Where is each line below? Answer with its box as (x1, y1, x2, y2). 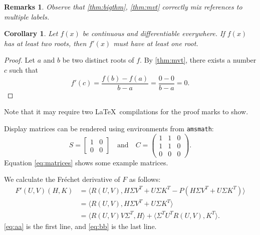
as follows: (129, 174, 161, 184)
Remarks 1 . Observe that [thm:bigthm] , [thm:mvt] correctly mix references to (4, 2, 242, 12)
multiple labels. (4, 11, 50, 22)
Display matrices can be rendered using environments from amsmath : (4, 123, 214, 133)
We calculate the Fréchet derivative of (4, 174, 120, 184)
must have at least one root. (113, 38, 198, 48)
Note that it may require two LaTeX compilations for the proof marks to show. (4, 106, 248, 117)
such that (9, 64, 38, 75)
